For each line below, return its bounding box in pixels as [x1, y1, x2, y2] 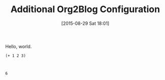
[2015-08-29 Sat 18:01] [61, 20, 110, 26]
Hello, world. [5, 43, 32, 49]
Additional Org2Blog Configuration [10, 4, 160, 15]
